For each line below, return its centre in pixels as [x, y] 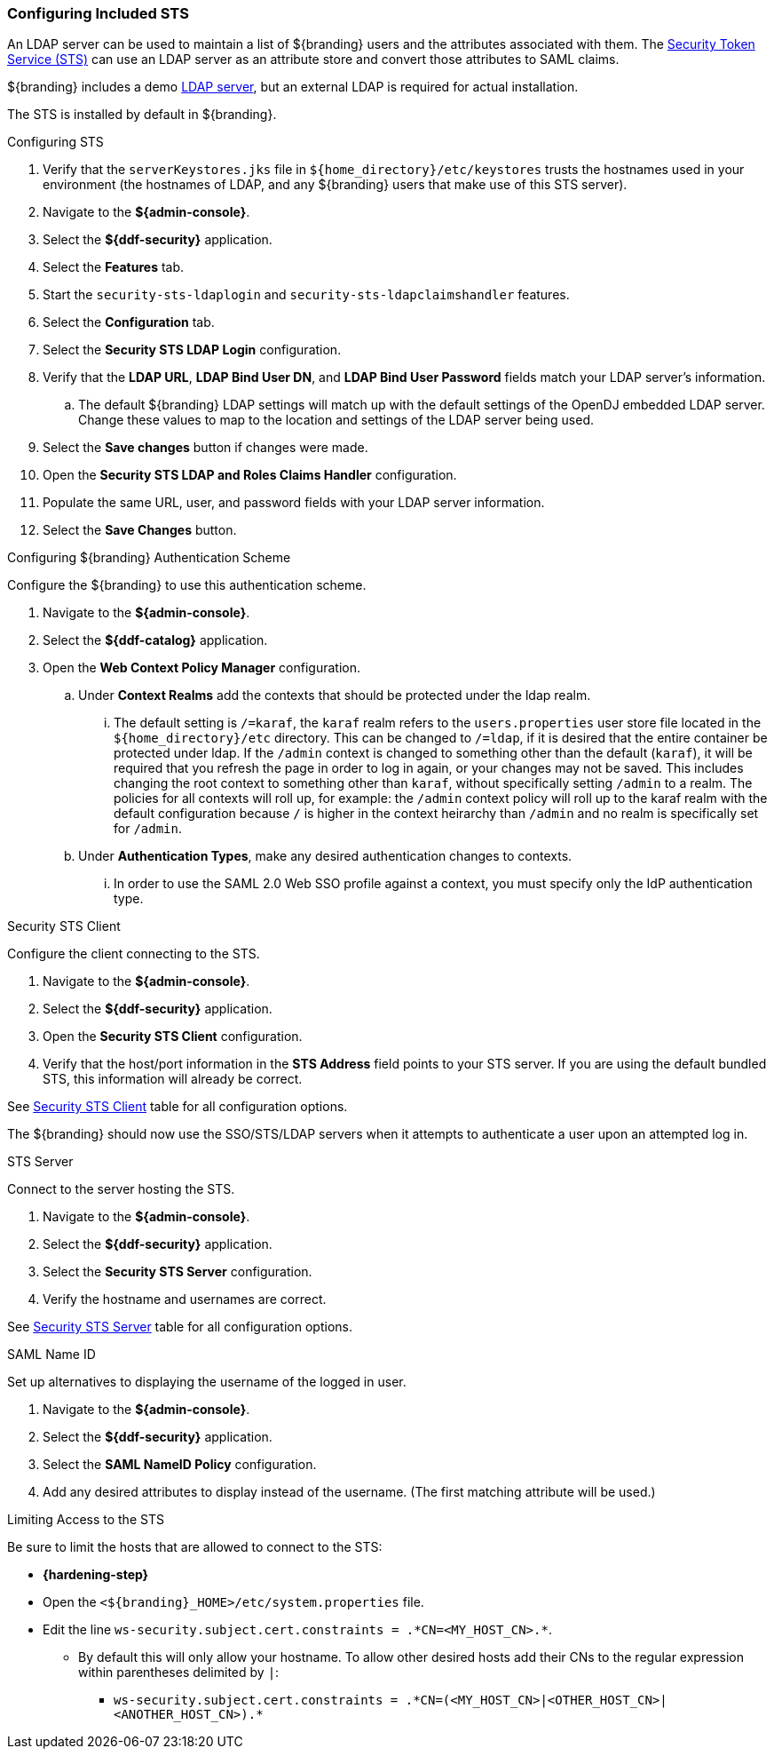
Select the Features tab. [114, 267]
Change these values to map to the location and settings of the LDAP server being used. [336, 420]
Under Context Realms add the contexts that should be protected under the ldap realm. [335, 695]
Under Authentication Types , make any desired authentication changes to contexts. [325, 856]
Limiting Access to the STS [86, 1520]
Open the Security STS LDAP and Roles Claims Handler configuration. [250, 475]
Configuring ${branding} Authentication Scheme [149, 558]
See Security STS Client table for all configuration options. [178, 1107]
